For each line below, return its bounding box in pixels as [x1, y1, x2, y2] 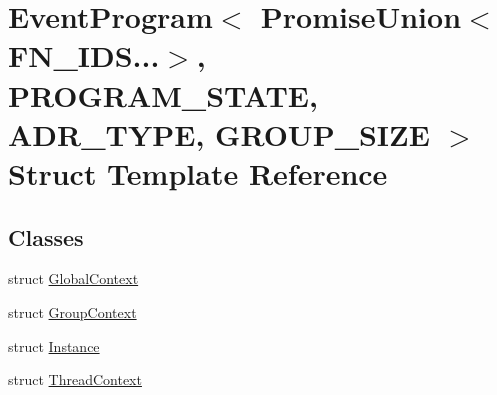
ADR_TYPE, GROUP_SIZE [8, 113, 430, 154]
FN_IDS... [8, 35, 160, 76]
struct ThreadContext [8, 369, 142, 390]
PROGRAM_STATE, [8, 74, 318, 115]
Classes [8, 221, 84, 252]
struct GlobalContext [8, 268, 139, 289]
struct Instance [8, 335, 100, 356]
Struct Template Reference [8, 152, 388, 193]
